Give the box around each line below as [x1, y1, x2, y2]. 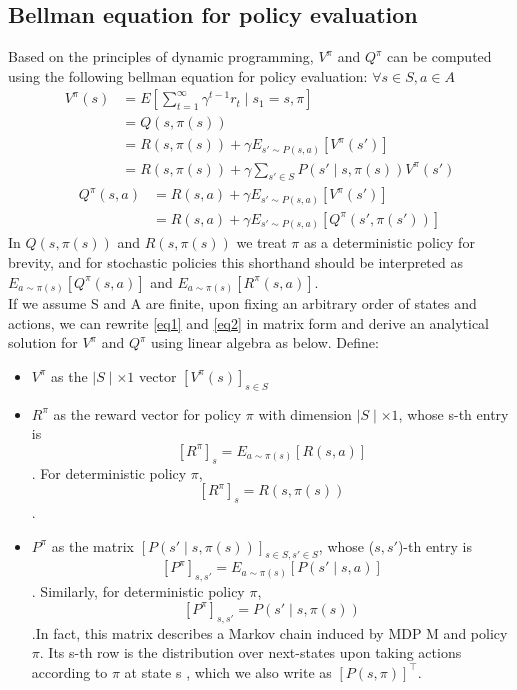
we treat [236, 232, 287, 253]
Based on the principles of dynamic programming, [8, 46, 314, 67]
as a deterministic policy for [303, 232, 475, 253]
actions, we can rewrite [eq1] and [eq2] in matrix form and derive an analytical [8, 312, 489, 333]
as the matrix [51, 535, 134, 556]
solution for [8, 332, 78, 353]
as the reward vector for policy [53, 403, 242, 424]
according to [31, 661, 108, 682]
